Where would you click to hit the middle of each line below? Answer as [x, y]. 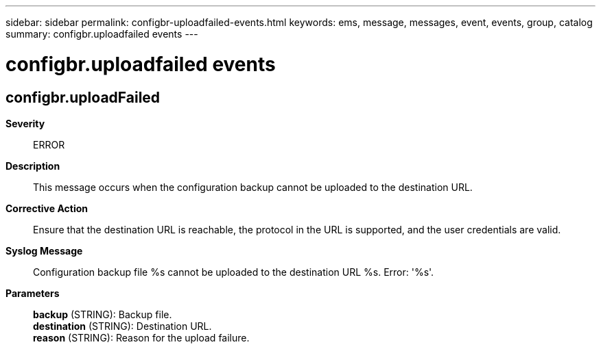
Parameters [33, 293]
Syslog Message [44, 250]
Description [33, 166]
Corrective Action [47, 208]
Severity [25, 123]
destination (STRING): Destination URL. [122, 326]
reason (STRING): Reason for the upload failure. [141, 337]
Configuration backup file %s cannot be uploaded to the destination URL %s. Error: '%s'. [234, 272]
